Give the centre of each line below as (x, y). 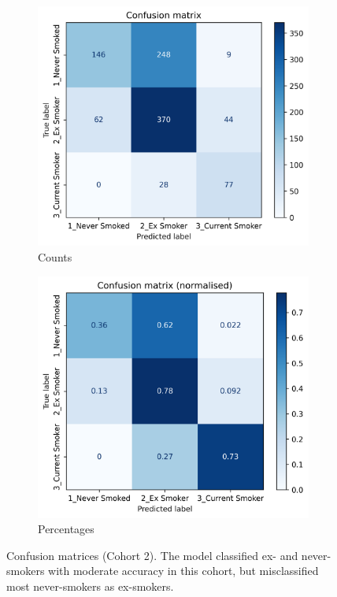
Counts (55, 256)
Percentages (66, 529)
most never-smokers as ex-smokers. (90, 586)
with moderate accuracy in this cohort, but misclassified (183, 571)
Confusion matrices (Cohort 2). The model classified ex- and (152, 555)
